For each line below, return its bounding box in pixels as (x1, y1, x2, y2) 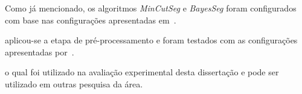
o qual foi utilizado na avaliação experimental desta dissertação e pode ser (5, 66, 279, 78)
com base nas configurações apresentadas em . (5, 13, 176, 26)
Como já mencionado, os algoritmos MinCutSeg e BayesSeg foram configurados (5, 2, 297, 14)
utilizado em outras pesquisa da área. (5, 77, 143, 90)
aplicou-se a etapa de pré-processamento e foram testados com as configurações (5, 34, 298, 46)
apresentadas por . (5, 45, 74, 58)
